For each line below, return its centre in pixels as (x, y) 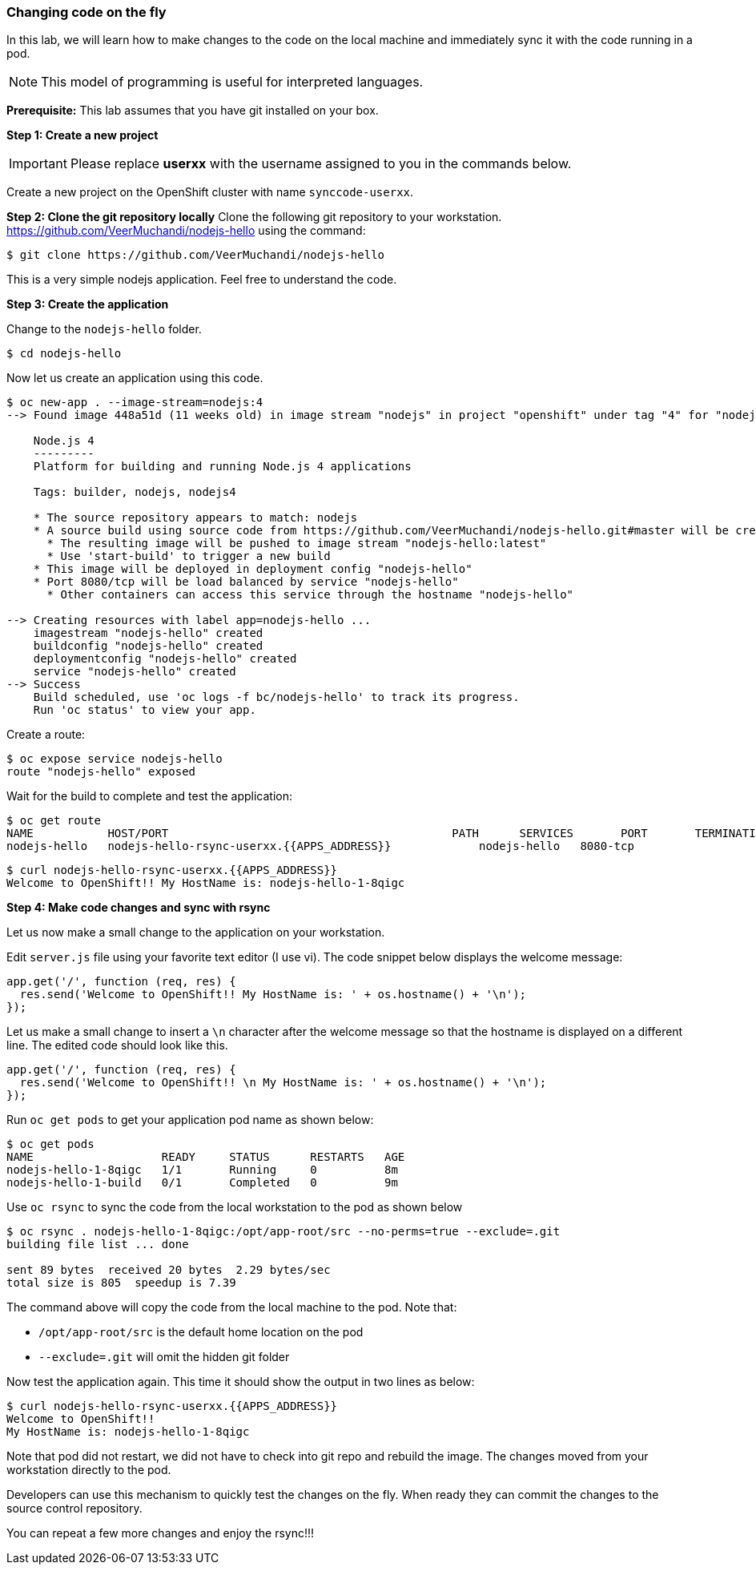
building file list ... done (98, 1245)
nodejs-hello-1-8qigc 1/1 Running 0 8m (202, 1170)
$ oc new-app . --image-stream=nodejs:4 (135, 403)
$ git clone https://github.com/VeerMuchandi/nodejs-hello (196, 255)
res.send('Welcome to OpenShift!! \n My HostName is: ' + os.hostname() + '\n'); (283, 1083)
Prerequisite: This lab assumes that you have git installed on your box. (193, 111)
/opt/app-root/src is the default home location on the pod (201, 1332)
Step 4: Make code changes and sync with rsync (139, 908)
